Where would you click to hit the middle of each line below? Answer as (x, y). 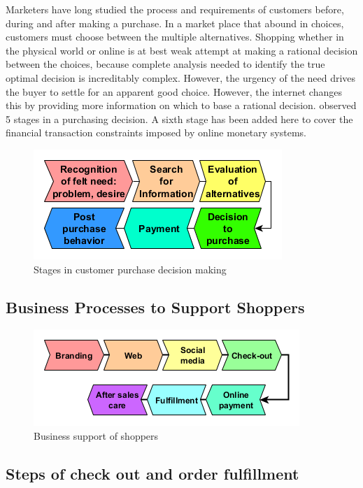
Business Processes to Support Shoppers (155, 307)
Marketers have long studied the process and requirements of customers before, (175, 9)
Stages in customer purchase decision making (130, 269)
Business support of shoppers (96, 435)
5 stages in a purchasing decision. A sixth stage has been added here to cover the (179, 119)
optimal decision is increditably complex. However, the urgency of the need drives (181, 77)
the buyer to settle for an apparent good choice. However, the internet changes (174, 91)
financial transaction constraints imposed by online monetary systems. (156, 132)
